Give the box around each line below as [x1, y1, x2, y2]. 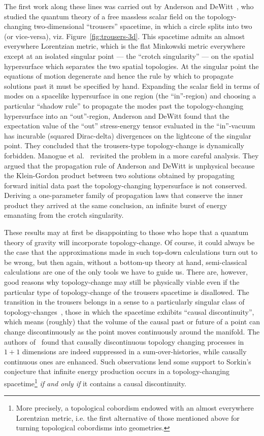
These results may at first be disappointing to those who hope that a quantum [4, 227, 249, 238]
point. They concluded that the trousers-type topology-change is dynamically [4, 140, 244, 151]
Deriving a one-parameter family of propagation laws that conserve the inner [4, 190, 243, 200]
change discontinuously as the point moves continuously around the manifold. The [4, 326, 260, 337]
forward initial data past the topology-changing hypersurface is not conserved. [4, 180, 247, 190]
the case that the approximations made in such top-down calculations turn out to [4, 247, 257, 257]
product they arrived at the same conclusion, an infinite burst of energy [4, 199, 227, 210]
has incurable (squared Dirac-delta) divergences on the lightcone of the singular [4, 130, 251, 141]
